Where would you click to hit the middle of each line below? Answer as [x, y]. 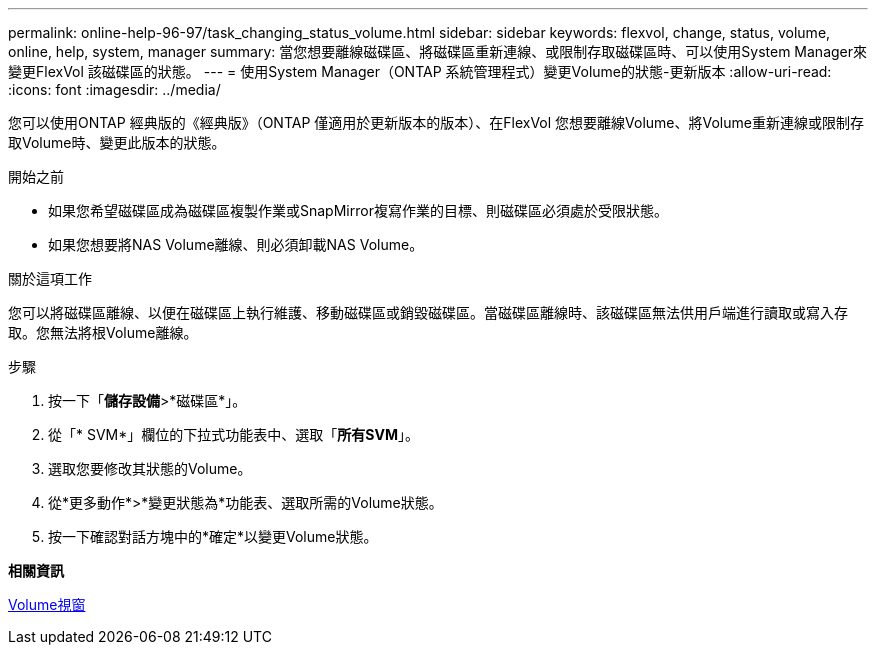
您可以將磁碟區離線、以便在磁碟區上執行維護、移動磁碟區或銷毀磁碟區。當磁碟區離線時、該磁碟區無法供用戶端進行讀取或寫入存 [428, 312]
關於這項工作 [50, 278]
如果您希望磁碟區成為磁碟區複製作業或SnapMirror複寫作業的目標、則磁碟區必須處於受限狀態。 [358, 210]
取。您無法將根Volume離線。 [103, 332]
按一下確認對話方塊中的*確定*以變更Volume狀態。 [213, 536]
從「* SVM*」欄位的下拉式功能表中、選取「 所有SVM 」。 [233, 434]
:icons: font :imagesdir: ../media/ [114, 89]
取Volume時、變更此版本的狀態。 [117, 142]
